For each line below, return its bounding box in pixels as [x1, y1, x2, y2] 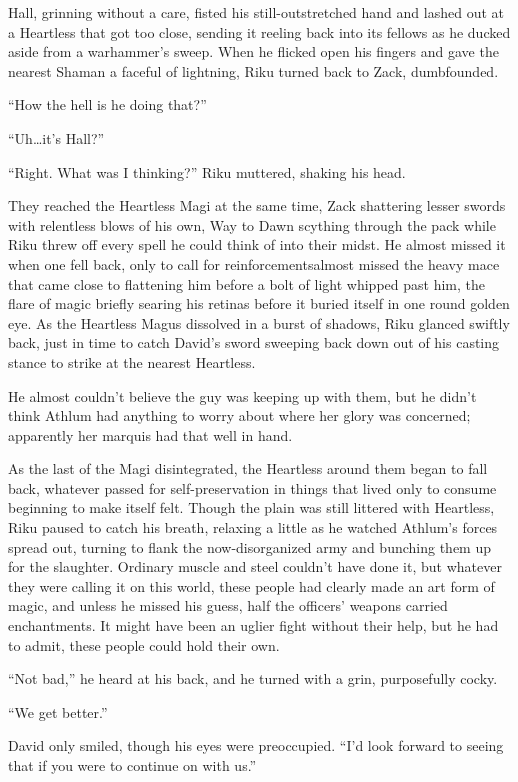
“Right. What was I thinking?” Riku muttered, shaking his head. [8, 161, 406, 182]
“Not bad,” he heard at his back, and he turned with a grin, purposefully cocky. [8, 668, 498, 689]
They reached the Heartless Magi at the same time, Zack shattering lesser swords [8, 195, 506, 216]
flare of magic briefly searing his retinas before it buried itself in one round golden [8, 293, 510, 314]
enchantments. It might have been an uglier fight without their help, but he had [8, 615, 499, 636]
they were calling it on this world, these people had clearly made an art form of [8, 575, 495, 596]
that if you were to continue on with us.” [8, 755, 257, 775]
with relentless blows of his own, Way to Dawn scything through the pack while [8, 214, 496, 235]
